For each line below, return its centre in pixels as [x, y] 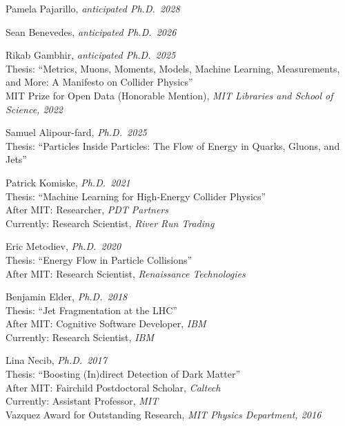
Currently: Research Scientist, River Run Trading [110, 223]
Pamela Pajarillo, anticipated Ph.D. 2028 [93, 8]
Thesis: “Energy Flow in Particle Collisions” [99, 259]
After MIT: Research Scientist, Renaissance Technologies [126, 273]
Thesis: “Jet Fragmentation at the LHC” [91, 310]
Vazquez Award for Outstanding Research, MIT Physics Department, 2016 [164, 414]
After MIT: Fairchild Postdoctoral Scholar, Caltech [113, 387]
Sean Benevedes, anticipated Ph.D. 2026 [91, 31]
